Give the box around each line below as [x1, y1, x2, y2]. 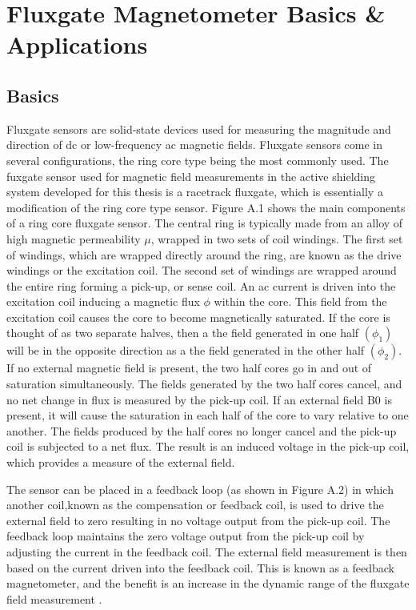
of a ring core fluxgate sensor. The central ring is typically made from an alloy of [6, 215, 403, 231]
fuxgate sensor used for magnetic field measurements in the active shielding [6, 167, 375, 184]
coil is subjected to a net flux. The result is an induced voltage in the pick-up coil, [6, 438, 410, 455]
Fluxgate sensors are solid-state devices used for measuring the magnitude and [6, 120, 391, 137]
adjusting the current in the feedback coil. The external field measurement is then [6, 544, 407, 560]
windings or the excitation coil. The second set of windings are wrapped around [6, 262, 397, 279]
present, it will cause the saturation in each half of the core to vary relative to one [6, 407, 409, 423]
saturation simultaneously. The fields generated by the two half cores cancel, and [6, 375, 402, 392]
